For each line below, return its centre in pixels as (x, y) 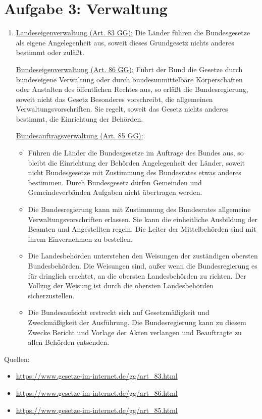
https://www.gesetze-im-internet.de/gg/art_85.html (97, 410)
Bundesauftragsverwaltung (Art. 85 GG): (80, 136)
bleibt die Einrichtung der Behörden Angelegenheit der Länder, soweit (137, 162)
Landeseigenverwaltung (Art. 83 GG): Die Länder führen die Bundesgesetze (133, 33)
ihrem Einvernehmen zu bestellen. (80, 239)
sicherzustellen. (51, 295)
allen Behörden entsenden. (69, 342)
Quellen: (17, 359)
